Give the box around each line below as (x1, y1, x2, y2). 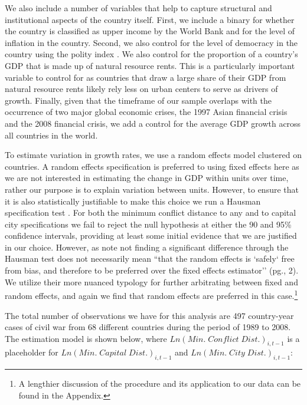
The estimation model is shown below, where (5, 332, 167, 344)
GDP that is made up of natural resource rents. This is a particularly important (5, 59, 295, 71)
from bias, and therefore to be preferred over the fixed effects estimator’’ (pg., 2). (5, 264, 299, 276)
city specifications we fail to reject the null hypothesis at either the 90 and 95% (5, 218, 292, 230)
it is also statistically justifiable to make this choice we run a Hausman (5, 195, 261, 207)
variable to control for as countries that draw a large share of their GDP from (5, 71, 286, 83)
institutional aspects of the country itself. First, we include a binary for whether (5, 13, 295, 25)
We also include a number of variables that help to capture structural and (5, 2, 272, 14)
